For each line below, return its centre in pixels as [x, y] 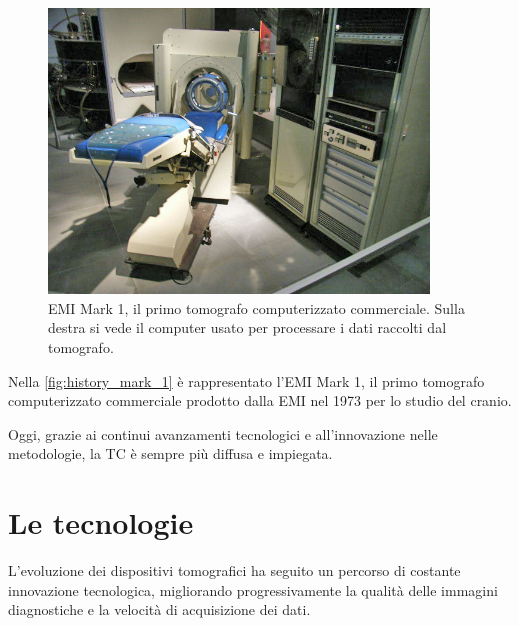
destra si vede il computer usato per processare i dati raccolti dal [247, 327]
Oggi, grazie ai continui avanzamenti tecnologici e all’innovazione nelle [223, 433]
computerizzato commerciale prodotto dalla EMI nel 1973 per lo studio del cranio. [260, 400]
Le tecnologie [101, 522]
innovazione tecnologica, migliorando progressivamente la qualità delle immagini [253, 589]
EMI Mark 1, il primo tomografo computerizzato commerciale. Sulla [256, 307]
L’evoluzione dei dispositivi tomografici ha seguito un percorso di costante [234, 570]
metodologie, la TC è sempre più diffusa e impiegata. [170, 453]
